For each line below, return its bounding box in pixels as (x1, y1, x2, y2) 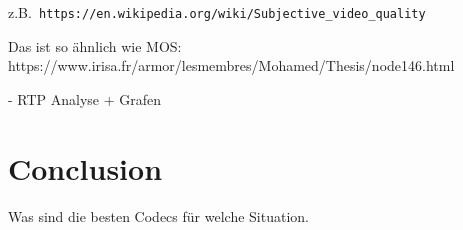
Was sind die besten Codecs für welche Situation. (8, 205, 309, 226)
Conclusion (8, 147, 163, 188)
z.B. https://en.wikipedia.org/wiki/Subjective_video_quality (8, 2, 426, 22)
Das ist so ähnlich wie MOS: (8, 35, 182, 56)
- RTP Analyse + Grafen (8, 88, 162, 109)
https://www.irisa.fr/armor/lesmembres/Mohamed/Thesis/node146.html (8, 55, 455, 76)
